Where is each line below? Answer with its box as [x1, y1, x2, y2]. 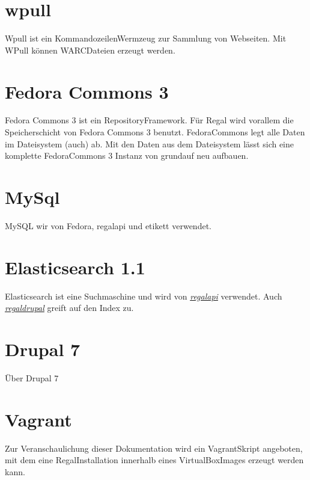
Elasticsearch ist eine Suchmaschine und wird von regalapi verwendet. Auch [5, 289, 282, 302]
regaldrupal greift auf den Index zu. [5, 301, 134, 314]
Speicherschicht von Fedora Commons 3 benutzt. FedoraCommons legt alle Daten [5, 126, 305, 138]
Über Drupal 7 [5, 371, 59, 384]
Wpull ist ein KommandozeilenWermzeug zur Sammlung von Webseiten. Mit [5, 32, 287, 45]
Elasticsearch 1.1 [5, 254, 145, 279]
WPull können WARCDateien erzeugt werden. [5, 43, 175, 56]
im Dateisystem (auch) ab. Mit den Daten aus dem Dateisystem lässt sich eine [5, 137, 294, 150]
